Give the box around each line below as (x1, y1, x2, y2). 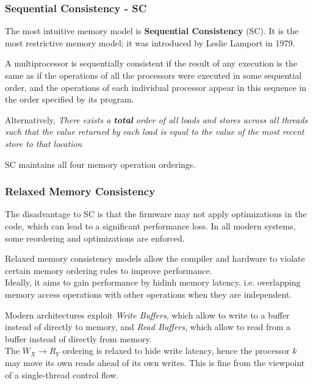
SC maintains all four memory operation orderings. (5, 157, 196, 170)
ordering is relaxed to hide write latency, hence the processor (62, 344, 290, 357)
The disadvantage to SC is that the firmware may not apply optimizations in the (5, 207, 307, 220)
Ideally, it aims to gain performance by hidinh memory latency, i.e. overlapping (5, 276, 301, 289)
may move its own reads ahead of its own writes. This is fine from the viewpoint (5, 356, 305, 369)
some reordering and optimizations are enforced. (5, 231, 185, 244)
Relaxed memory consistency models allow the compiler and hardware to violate (5, 252, 305, 265)
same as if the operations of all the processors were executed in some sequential (5, 69, 302, 81)
